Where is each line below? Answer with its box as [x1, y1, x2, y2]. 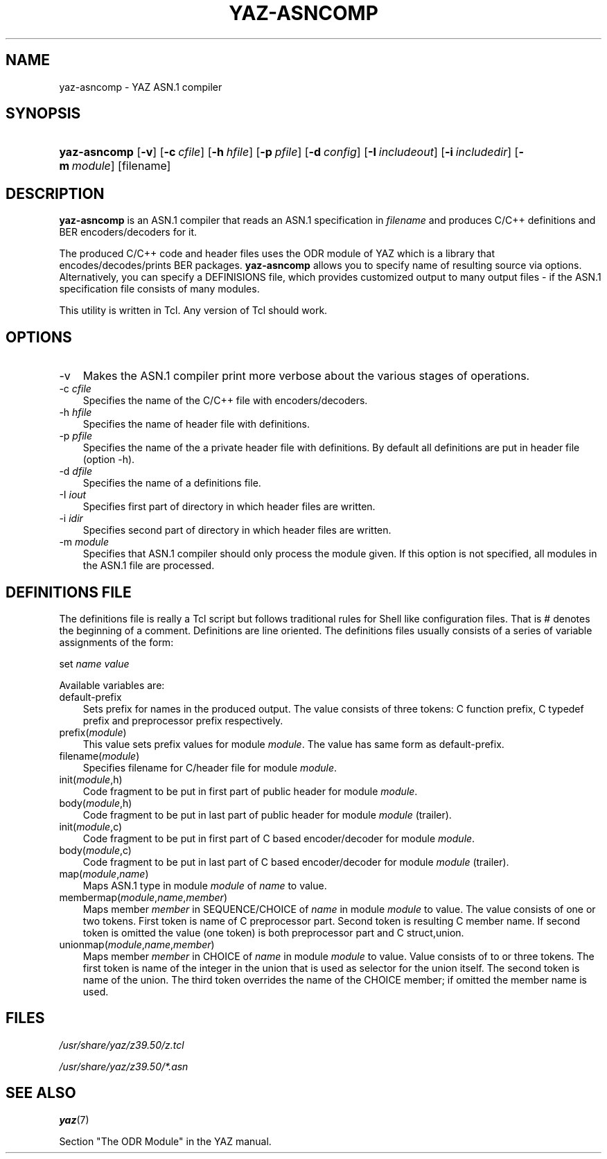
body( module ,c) [59, 844, 132, 856]
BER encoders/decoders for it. [59, 226, 197, 238]
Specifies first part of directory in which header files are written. [82, 500, 376, 513]
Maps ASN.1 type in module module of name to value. [82, 879, 327, 891]
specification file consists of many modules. [59, 283, 260, 295]
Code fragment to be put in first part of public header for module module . [82, 785, 418, 797]
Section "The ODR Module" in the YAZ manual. [59, 1135, 272, 1147]
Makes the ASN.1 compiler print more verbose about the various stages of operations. [82, 369, 530, 383]
